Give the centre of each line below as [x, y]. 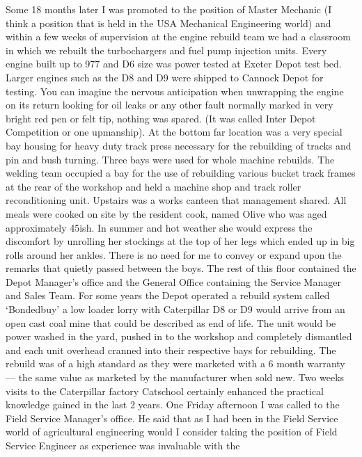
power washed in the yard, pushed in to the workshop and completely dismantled [179, 336]
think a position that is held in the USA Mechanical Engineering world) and [168, 23]
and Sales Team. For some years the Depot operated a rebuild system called [168, 295]
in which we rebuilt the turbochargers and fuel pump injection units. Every [166, 50]
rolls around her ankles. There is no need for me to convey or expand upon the [174, 254]
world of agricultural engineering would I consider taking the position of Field [172, 432]
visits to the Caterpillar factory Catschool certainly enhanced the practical [165, 391]
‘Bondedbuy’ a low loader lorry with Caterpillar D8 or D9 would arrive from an [175, 309]
